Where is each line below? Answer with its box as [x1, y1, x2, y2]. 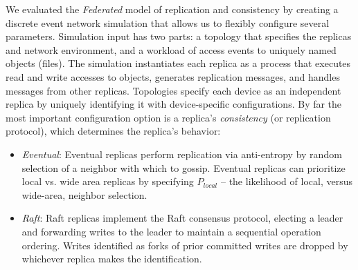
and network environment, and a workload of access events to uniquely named [6, 42, 337, 57]
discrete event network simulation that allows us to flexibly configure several [6, 15, 330, 30]
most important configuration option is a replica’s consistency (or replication [6, 110, 331, 124]
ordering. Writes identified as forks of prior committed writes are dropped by [21, 238, 348, 252]
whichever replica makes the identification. [21, 251, 202, 266]
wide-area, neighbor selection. [21, 187, 147, 202]
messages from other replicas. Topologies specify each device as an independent [6, 83, 341, 97]
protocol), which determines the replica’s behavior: [6, 124, 221, 138]
